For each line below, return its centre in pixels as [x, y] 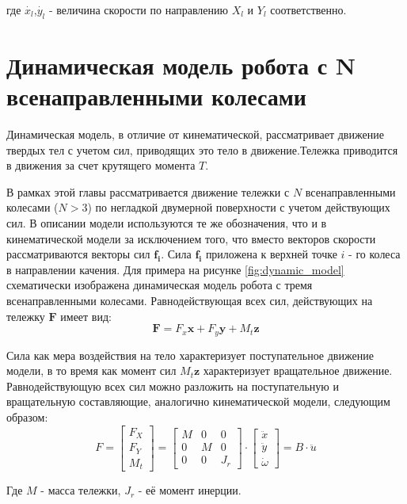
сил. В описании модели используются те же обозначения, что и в [167, 223]
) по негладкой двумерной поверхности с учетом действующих [239, 207]
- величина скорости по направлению [138, 10]
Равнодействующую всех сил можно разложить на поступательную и [173, 386]
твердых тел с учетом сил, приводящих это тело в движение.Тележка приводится [202, 149]
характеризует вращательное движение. [298, 370]
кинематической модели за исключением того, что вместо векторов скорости [191, 238]
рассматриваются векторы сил [78, 254]
